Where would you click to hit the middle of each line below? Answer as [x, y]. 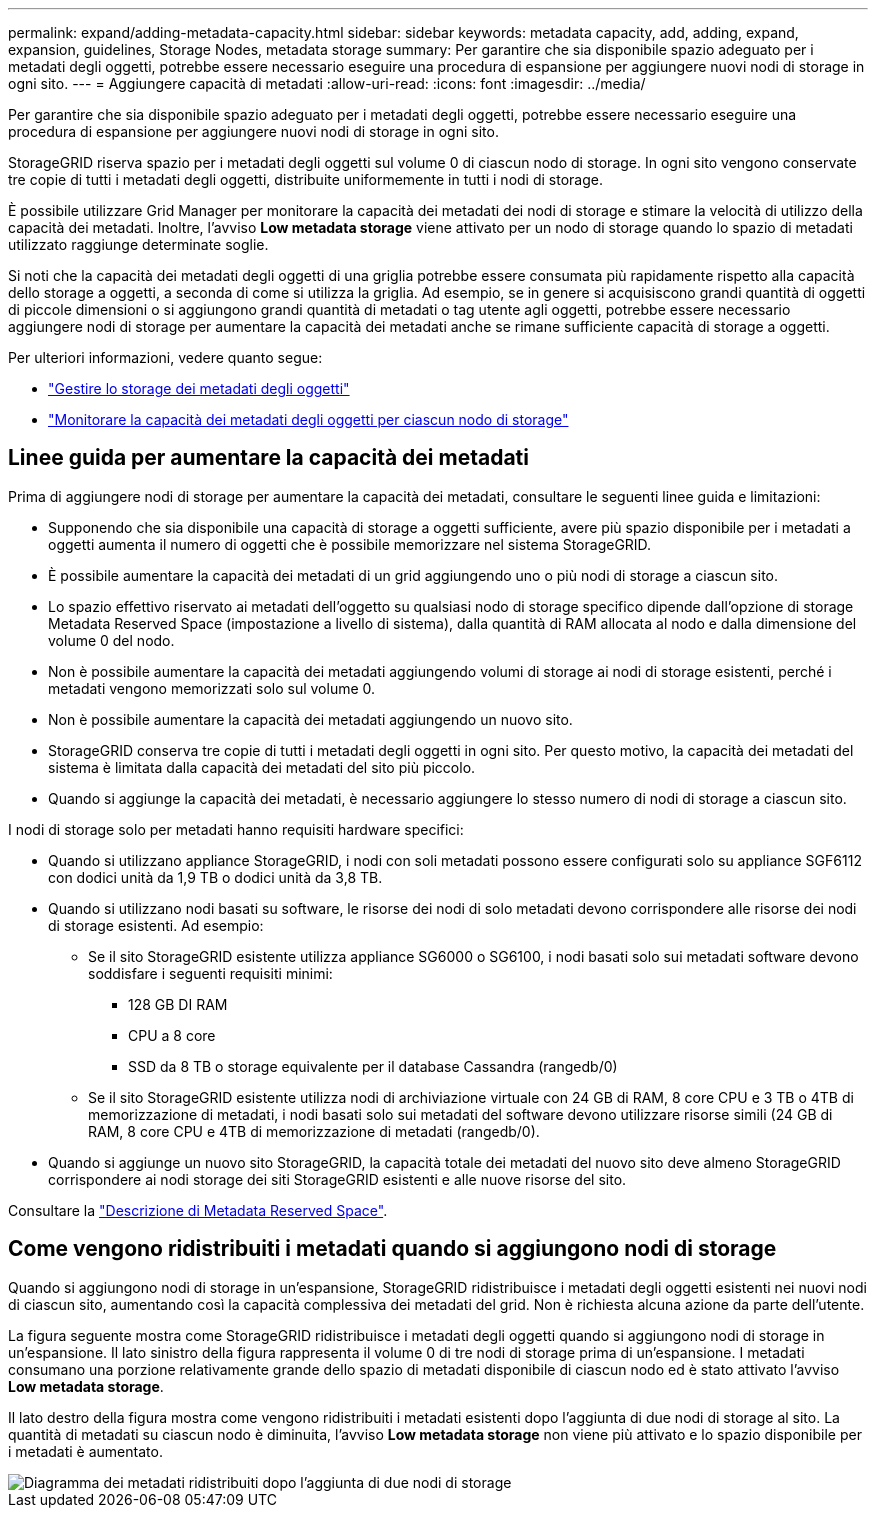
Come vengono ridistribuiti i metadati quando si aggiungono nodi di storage [392, 1249]
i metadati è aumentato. [85, 1451]
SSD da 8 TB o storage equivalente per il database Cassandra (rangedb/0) [373, 1066]
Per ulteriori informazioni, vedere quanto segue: [165, 357]
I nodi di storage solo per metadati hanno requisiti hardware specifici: [236, 829]
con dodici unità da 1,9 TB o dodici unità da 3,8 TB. [215, 877]
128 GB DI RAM [178, 1004]
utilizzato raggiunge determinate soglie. [138, 244]
